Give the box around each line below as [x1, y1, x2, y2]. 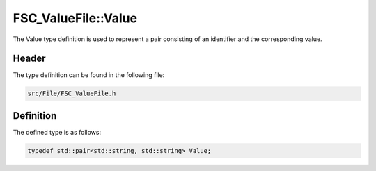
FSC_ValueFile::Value [13, 10, 138, 26]
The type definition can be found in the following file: [13, 71, 165, 79]
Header [13, 53, 46, 65]
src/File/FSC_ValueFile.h [27, 90, 116, 97]
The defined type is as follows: [13, 128, 101, 136]
